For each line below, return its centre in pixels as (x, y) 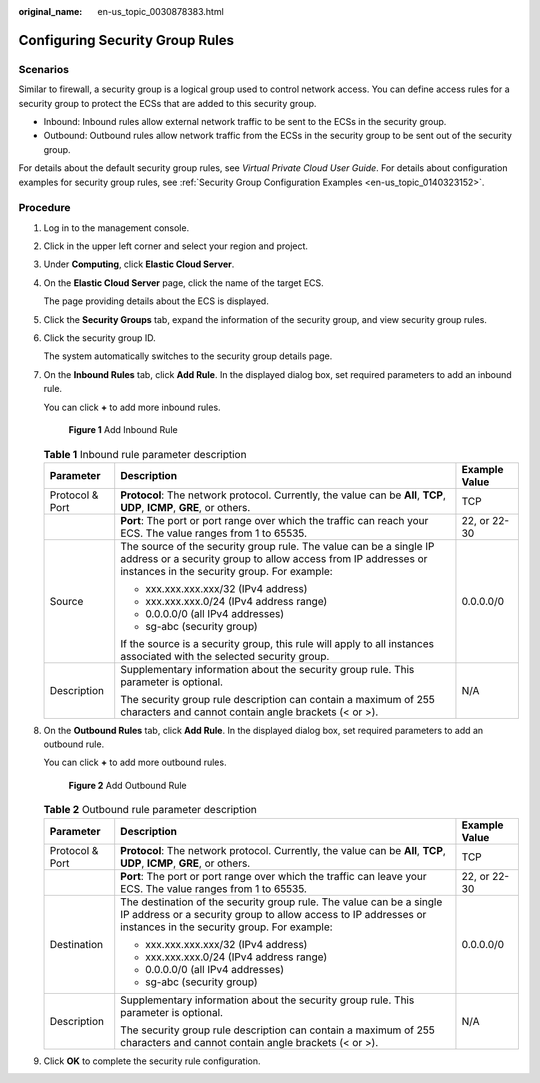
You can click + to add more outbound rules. (135, 762)
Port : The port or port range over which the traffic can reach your (274, 520)
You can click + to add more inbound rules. (132, 407)
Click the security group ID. (99, 337)
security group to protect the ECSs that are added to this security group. (167, 103)
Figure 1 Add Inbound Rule (123, 429)
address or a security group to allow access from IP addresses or (274, 558)
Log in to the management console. (116, 227)
